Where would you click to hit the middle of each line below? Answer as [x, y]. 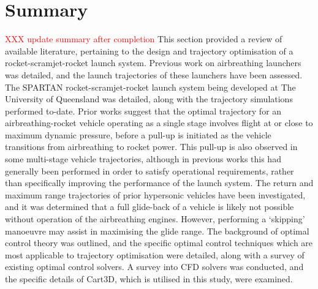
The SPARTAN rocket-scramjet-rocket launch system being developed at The [150, 87]
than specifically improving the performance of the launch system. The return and [159, 183]
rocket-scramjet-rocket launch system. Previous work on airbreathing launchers [153, 63]
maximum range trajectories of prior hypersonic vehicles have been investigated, [155, 194]
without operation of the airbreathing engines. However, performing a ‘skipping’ [155, 219]
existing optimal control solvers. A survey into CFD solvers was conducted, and [154, 267]
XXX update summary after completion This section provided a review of [144, 39]
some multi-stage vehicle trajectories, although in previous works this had [143, 159]
